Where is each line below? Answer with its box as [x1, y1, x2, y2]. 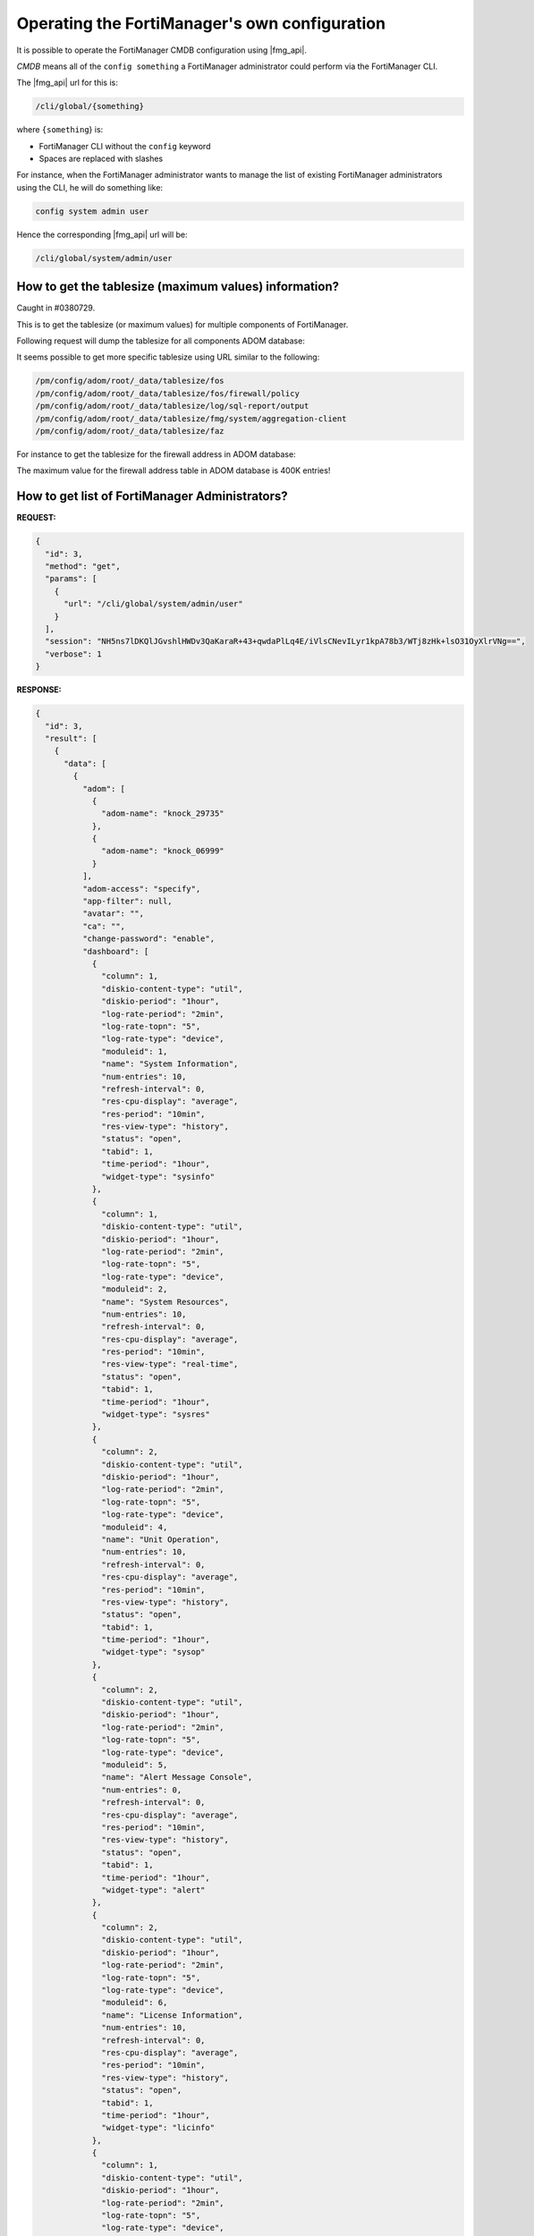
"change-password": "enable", [81, 934, 215, 944]
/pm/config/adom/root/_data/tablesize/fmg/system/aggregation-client [35, 413, 347, 424]
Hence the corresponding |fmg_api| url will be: [16, 229, 188, 240]
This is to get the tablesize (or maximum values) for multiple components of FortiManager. [16, 318, 349, 330]
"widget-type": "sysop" [101, 1647, 206, 1657]
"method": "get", [45, 562, 121, 572]
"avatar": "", [81, 909, 145, 919]
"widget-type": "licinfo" [101, 2122, 215, 2133]
